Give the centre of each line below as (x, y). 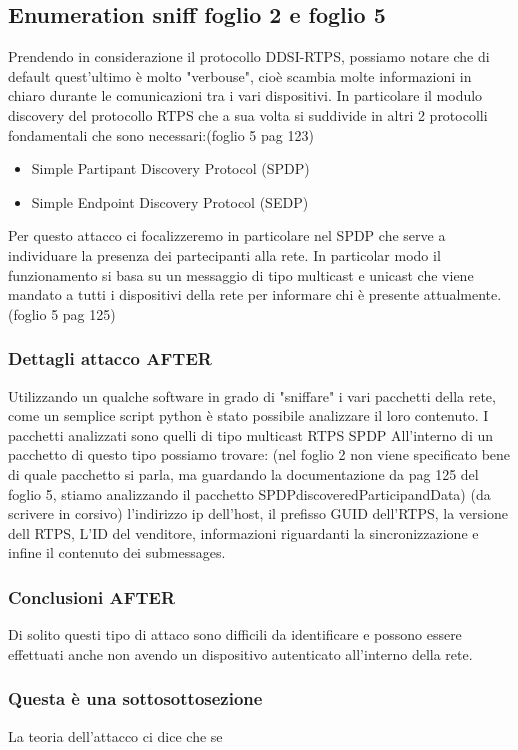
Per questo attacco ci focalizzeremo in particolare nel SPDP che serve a (227, 235)
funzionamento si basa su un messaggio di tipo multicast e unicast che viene (241, 274)
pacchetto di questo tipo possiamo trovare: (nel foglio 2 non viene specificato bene (259, 454)
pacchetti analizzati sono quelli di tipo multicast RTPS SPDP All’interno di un (251, 434)
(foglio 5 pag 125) (62, 313)
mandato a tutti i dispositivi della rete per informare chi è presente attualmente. (255, 294)
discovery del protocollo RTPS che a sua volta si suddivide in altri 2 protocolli (248, 114)
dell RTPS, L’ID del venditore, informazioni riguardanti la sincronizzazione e (243, 532)
